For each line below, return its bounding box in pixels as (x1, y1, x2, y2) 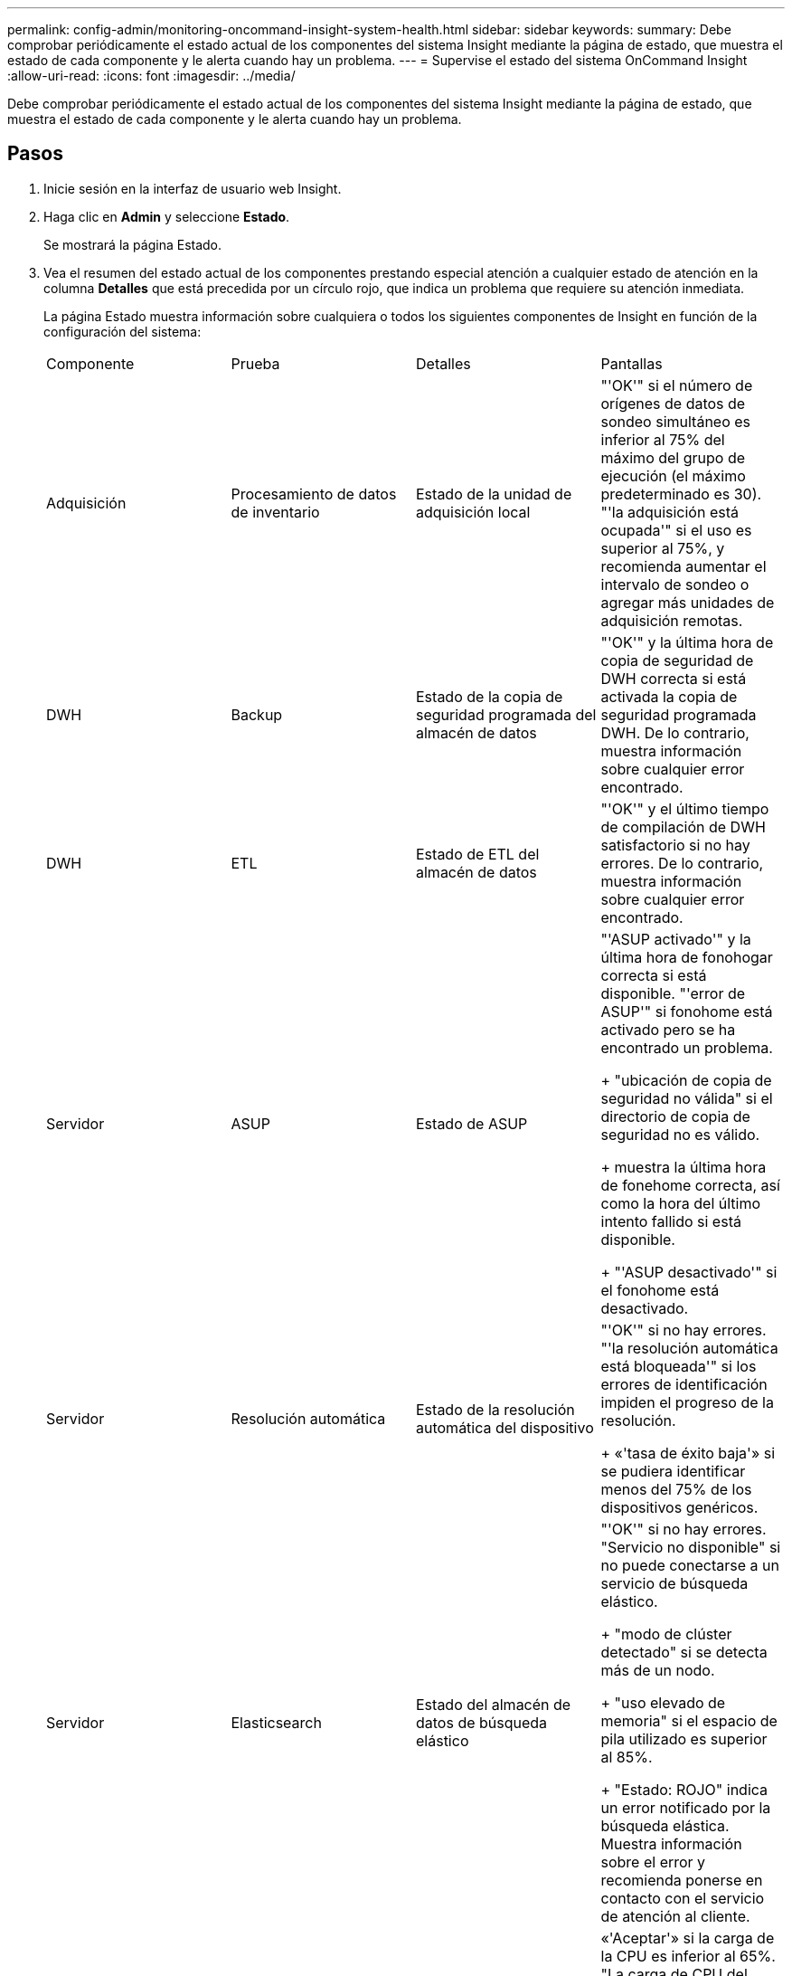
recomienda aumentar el (600, 556, 767, 575)
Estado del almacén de (416, 1695, 571, 1714)
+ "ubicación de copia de (600, 1070, 772, 1089)
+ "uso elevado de (600, 1693, 726, 1712)
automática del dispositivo (416, 1418, 594, 1437)
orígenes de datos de (600, 394, 746, 413)
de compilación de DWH (600, 817, 766, 836)
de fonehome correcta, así (600, 1175, 780, 1194)
